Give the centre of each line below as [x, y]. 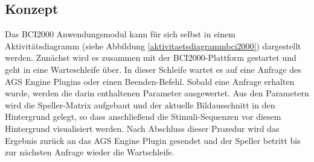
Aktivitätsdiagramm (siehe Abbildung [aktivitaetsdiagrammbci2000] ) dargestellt [153, 45]
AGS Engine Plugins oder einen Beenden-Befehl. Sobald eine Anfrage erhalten [150, 81]
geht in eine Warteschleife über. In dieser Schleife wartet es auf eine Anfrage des [153, 69]
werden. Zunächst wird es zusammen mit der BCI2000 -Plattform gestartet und [151, 58]
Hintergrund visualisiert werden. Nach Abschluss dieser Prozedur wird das [142, 128]
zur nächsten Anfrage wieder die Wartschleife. [90, 152]
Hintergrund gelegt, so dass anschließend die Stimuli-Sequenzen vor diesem [143, 117]
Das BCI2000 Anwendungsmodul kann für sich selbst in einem [120, 34]
